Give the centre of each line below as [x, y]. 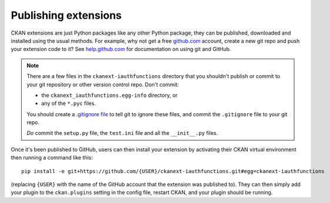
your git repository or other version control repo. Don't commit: [103, 84]
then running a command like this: [52, 158]
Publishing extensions [66, 15]
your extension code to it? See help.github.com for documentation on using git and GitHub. [121, 49]
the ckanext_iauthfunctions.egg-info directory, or [110, 95]
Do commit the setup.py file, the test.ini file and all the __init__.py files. [122, 133]
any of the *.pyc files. [69, 103]
